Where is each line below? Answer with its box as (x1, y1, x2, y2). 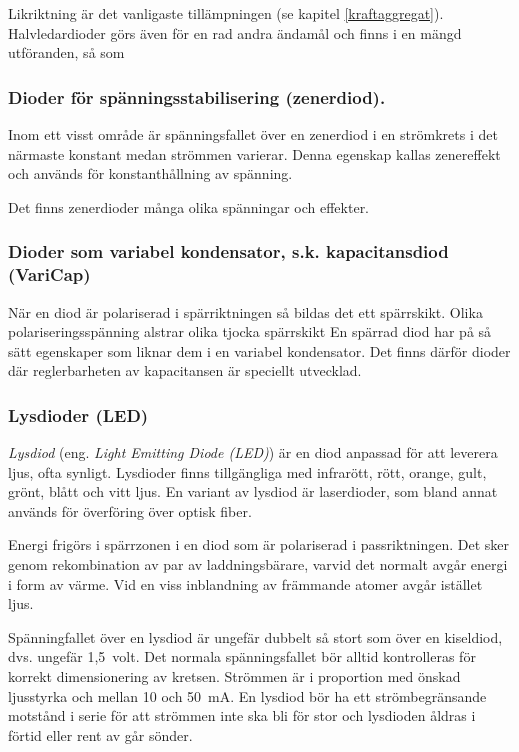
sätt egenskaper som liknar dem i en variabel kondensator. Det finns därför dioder (8, 340, 511, 361)
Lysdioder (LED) (8, 402, 149, 427)
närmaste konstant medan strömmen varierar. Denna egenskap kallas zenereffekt (8, 143, 501, 164)
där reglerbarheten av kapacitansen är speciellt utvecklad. (8, 360, 362, 381)
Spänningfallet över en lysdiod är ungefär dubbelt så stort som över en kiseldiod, (8, 626, 503, 647)
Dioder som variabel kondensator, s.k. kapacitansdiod (8, 239, 449, 264)
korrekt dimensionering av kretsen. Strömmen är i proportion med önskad (8, 666, 461, 687)
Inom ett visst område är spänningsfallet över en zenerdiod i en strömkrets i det (8, 124, 498, 144)
